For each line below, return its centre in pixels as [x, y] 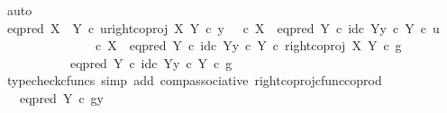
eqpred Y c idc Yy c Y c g [151, 62]
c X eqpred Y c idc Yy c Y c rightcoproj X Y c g [248, 45]
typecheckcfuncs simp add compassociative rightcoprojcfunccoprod [194, 80]
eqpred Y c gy [61, 97]
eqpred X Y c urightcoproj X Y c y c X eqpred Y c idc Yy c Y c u [223, 27]
